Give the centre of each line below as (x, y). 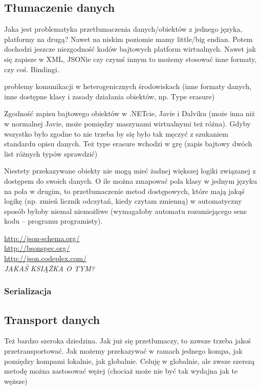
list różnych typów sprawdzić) (51, 153)
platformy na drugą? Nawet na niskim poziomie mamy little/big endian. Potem (128, 39)
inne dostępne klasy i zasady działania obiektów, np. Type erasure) (110, 96)
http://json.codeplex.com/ (46, 258)
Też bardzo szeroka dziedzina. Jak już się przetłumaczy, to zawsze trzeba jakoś (128, 341)
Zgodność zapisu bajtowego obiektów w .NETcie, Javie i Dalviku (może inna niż (129, 113)
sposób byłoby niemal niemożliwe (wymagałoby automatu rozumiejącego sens (126, 211)
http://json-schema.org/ (42, 238)
